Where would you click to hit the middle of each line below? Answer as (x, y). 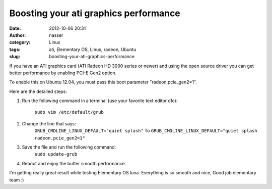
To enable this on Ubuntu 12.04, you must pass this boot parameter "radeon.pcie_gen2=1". (103, 82)
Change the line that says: (49, 123)
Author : (18, 35)
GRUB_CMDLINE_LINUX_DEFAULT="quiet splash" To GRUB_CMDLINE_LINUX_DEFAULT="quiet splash (146, 131)
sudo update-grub (56, 154)
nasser (56, 35)
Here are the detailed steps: (38, 91)
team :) (17, 180)
